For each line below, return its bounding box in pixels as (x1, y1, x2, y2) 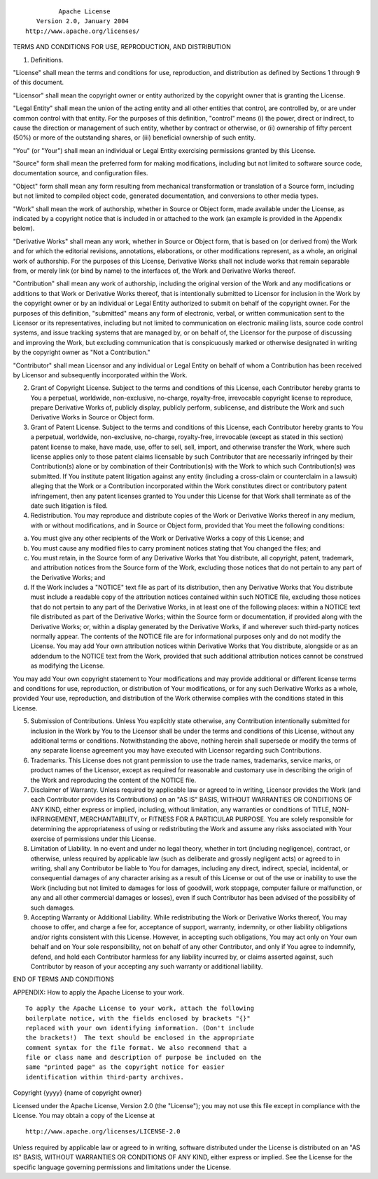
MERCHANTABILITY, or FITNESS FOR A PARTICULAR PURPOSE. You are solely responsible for (79, 815, 353, 823)
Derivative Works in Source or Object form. (30, 413, 155, 422)
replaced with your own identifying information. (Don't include (25, 1024, 255, 1032)
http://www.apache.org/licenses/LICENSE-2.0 (25, 1128, 181, 1136)
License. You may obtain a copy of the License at (13, 1112, 155, 1120)
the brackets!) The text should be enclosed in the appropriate (25, 1034, 255, 1042)
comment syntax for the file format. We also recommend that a (25, 1044, 247, 1051)
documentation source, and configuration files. (13, 169, 148, 177)
